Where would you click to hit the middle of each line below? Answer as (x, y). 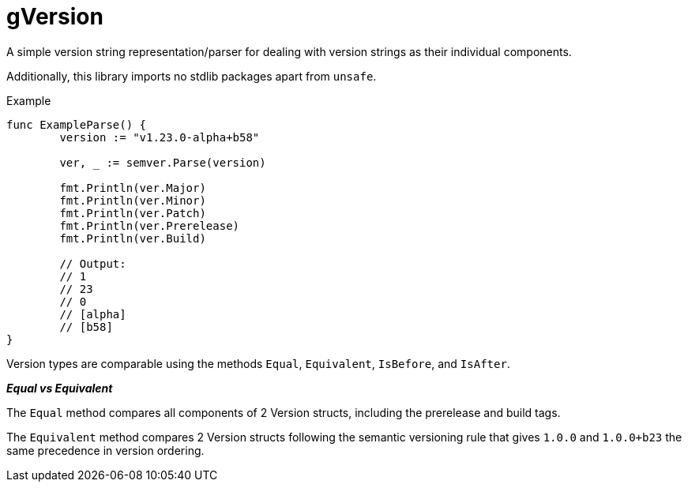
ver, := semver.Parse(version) (163, 162)
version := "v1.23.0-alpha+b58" (160, 137)
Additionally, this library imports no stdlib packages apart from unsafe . (192, 76)
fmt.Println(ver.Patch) (133, 213)
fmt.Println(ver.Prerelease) (150, 225)
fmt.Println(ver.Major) (133, 188)
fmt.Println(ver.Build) (133, 238)
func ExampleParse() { (77, 124)
